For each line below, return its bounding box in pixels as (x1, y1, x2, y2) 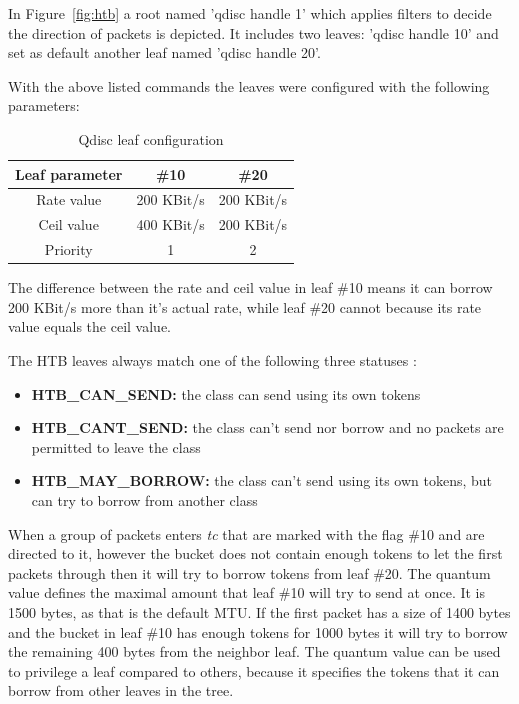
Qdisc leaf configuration (78, 128, 224, 149)
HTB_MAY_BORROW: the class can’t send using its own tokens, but (31, 470, 493, 491)
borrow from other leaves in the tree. (8, 680, 234, 701)
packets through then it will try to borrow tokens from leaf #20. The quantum (8, 562, 491, 583)
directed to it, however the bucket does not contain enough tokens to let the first (8, 543, 503, 564)
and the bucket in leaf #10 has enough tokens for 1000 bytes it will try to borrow (8, 621, 508, 642)
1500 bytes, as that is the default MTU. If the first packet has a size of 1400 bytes (8, 601, 511, 622)
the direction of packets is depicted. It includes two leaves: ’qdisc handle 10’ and (8, 22, 499, 43)
